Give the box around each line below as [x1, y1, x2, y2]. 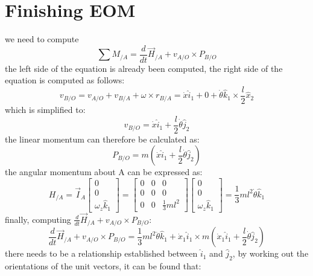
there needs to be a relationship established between [5, 247, 198, 260]
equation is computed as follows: [5, 74, 125, 86]
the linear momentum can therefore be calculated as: [5, 132, 200, 145]
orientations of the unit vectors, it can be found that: [5, 260, 201, 272]
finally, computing [5, 213, 71, 225]
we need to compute [5, 33, 79, 45]
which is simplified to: [5, 103, 86, 116]
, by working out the [232, 247, 309, 260]
